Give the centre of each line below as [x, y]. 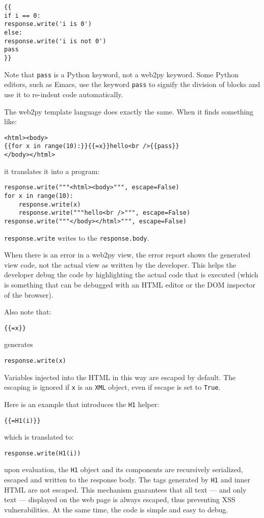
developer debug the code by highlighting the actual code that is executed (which [131, 275]
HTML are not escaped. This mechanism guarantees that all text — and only [125, 489]
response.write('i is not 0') [55, 41]
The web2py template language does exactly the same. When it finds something [129, 111]
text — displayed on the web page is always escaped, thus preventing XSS [120, 499]
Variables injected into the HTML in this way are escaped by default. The [120, 377]
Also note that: [28, 312]
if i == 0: [22, 16]
